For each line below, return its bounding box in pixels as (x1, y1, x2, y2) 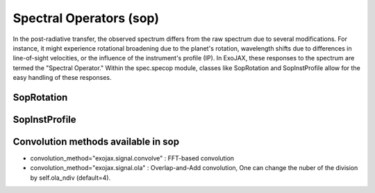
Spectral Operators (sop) (12, 10, 160, 26)
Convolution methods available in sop (12, 135, 180, 147)
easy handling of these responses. (12, 74, 112, 82)
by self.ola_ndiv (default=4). (30, 174, 111, 182)
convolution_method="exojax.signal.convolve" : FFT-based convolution (30, 154, 235, 162)
